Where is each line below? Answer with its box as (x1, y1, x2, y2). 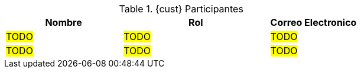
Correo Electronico (270, 16, 357, 28)
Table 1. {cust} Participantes (119, 3, 243, 15)
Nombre (45, 16, 82, 28)
